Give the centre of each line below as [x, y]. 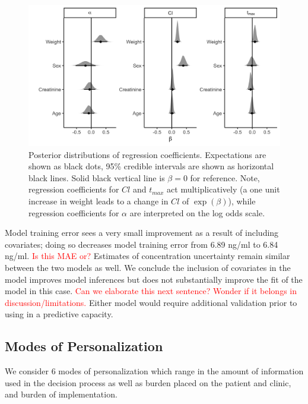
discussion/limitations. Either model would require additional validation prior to [151, 302]
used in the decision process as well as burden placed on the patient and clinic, [148, 382]
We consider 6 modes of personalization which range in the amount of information [154, 371]
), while [242, 201]
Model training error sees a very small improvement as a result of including [142, 233]
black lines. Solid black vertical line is [97, 177]
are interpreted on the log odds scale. [197, 212]
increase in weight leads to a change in [99, 201]
